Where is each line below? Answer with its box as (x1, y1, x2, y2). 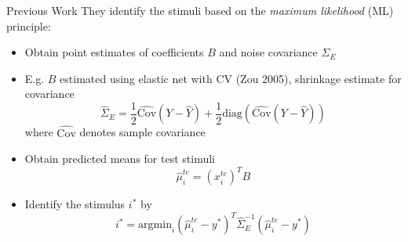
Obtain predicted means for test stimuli (24, 150, 215, 167)
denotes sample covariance (79, 124, 206, 140)
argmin (138, 219, 172, 231)
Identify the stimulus (24, 196, 126, 212)
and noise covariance (219, 44, 318, 60)
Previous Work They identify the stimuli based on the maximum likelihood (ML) (6, 2, 394, 18)
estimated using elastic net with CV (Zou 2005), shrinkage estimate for (60, 70, 402, 86)
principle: (6, 17, 51, 34)
